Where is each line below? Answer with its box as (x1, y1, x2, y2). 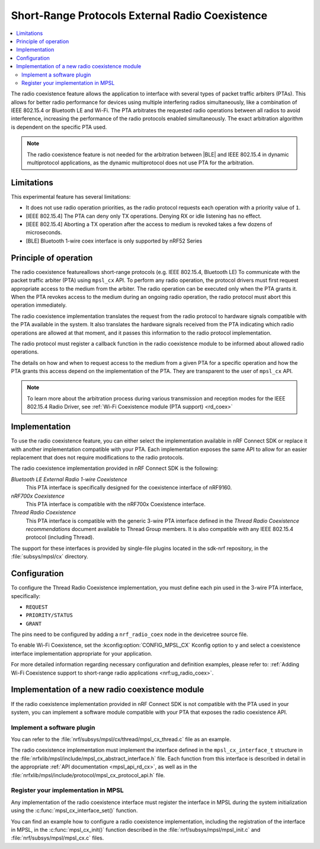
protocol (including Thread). (25, 534, 94, 541)
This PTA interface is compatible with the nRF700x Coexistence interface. (25, 500, 206, 507)
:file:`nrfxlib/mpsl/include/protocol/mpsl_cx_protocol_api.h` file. (11, 771, 165, 778)
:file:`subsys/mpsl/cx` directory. (11, 553, 88, 560)
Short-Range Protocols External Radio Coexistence (11, 9, 268, 22)
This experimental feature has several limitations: (11, 193, 131, 200)
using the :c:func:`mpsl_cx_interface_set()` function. (11, 807, 138, 814)
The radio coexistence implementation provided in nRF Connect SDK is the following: (11, 465, 219, 472)
